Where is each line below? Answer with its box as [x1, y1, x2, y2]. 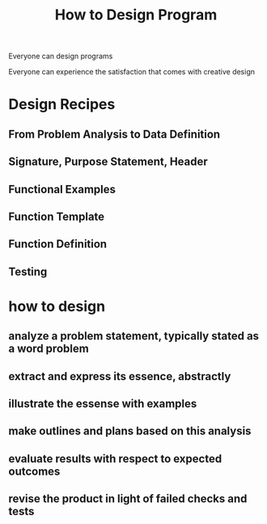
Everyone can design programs [8, 51, 113, 61]
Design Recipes [8, 95, 116, 114]
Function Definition [8, 237, 108, 251]
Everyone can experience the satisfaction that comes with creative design [8, 67, 256, 77]
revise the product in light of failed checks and [8, 492, 248, 506]
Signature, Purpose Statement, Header [8, 155, 208, 169]
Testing [8, 264, 48, 278]
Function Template [8, 209, 105, 223]
